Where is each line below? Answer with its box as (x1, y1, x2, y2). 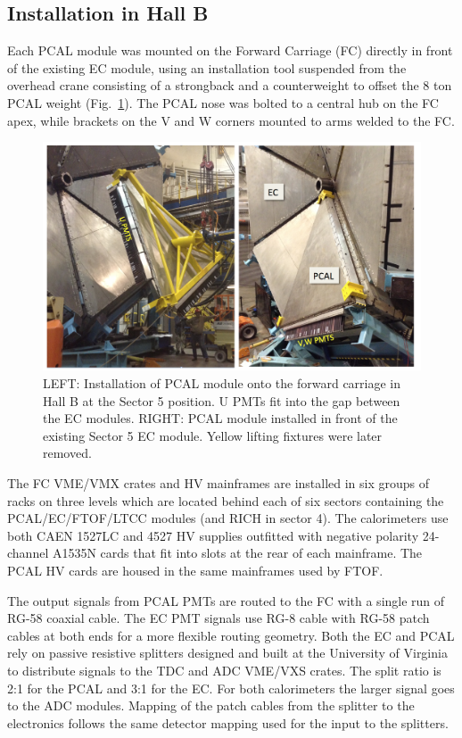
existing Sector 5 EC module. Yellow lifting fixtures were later (43, 426, 383, 444)
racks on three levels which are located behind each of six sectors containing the (7, 491, 444, 510)
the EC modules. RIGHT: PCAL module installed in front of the (43, 409, 398, 427)
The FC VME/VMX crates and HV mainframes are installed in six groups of (7, 474, 430, 493)
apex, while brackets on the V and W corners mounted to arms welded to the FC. (7, 111, 455, 129)
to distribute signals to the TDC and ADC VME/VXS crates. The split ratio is (7, 660, 441, 679)
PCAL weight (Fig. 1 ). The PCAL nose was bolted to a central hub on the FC (7, 93, 439, 112)
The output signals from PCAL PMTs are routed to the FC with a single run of (7, 591, 445, 609)
